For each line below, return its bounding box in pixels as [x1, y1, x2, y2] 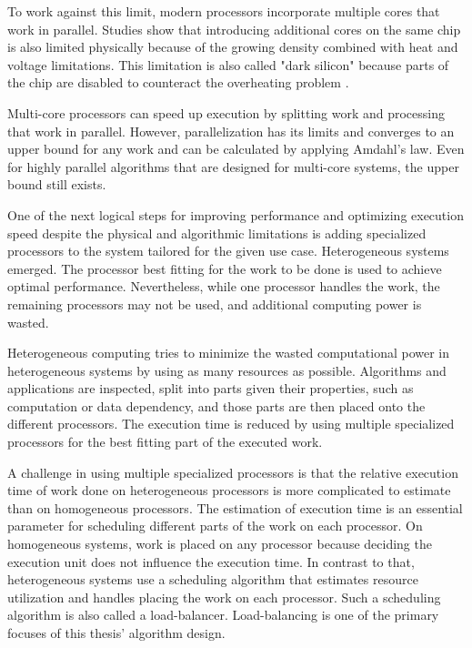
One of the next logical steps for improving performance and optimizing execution [7, 205, 464, 224]
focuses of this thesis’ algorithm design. [7, 623, 226, 642]
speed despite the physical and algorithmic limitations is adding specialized [7, 223, 427, 242]
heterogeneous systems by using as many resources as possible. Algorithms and [7, 360, 447, 380]
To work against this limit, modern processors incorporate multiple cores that [7, 2, 440, 20]
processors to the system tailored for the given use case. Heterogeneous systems [7, 241, 449, 260]
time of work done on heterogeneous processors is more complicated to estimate [7, 481, 451, 500]
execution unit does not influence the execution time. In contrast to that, [7, 552, 415, 571]
